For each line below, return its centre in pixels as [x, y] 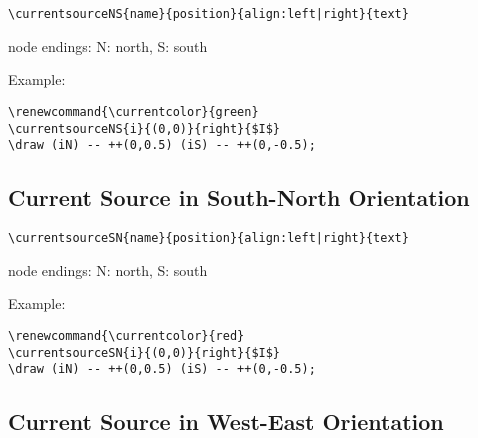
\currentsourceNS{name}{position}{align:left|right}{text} [208, 14]
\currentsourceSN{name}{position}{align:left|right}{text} [208, 238]
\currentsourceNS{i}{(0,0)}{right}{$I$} [144, 128]
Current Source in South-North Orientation [239, 197]
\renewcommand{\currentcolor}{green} [133, 111]
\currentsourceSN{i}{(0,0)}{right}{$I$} [144, 352]
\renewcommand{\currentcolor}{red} [126, 335]
